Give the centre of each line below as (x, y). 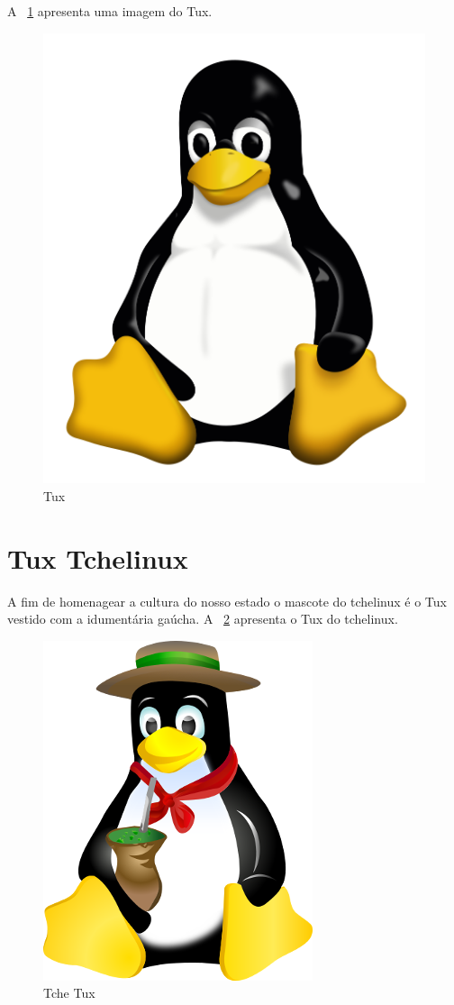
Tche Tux (69, 993)
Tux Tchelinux (98, 557)
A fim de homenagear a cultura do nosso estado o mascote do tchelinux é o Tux (227, 601)
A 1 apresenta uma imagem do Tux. (110, 11)
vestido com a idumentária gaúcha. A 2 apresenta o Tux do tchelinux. (203, 619)
